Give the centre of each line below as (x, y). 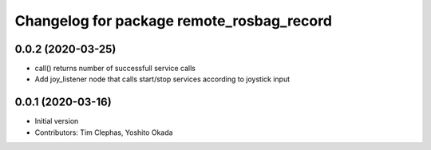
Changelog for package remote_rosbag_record (174, 21)
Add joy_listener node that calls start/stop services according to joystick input (162, 79)
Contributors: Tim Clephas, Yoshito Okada (104, 132)
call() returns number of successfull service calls (115, 69)
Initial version (57, 121)
